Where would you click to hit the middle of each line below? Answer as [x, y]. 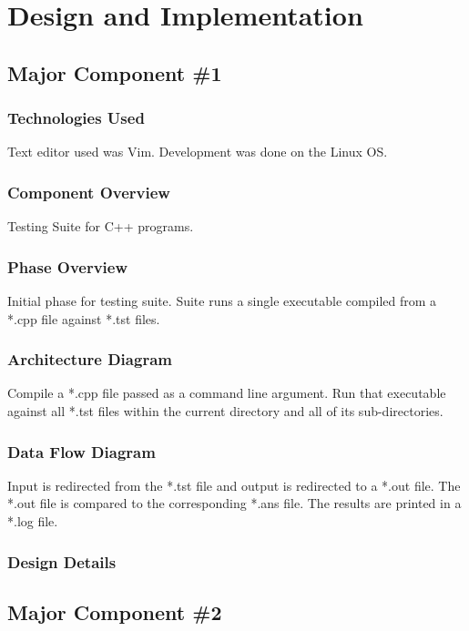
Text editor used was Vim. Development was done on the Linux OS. [198, 152]
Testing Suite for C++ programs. [101, 226]
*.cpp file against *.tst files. [84, 318]
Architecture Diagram [90, 359]
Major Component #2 [115, 611]
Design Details [62, 561]
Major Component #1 [115, 72]
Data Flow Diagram [82, 451]
